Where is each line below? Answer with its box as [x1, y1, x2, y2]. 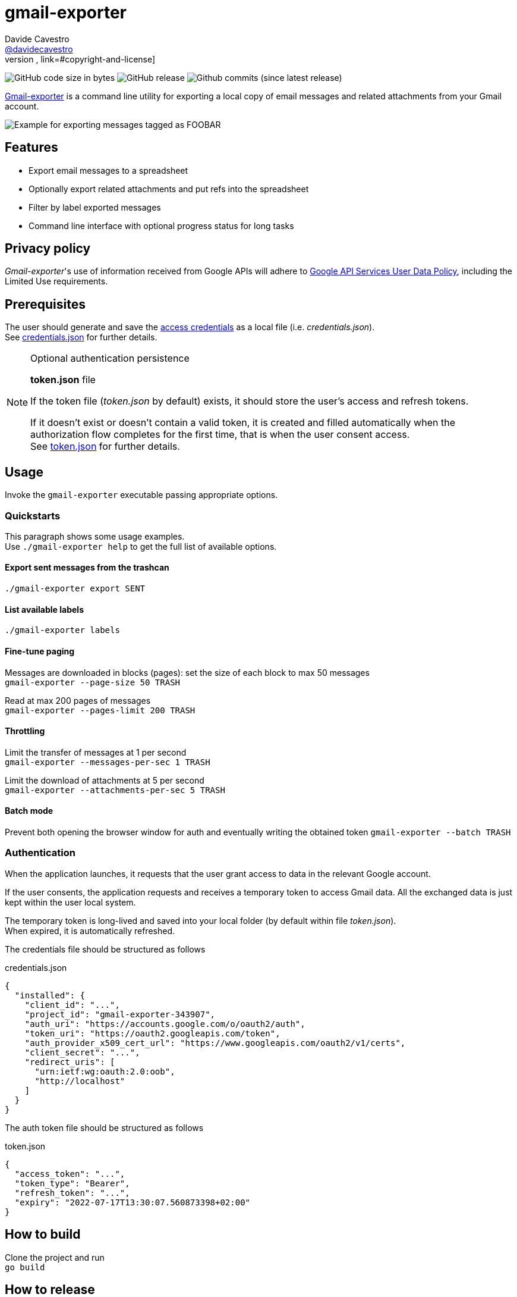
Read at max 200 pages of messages [5, 695, 151, 706]
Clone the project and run [5, 1252, 105, 1262]
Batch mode [5, 806, 53, 816]
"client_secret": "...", [24, 1047, 140, 1057]
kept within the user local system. [5, 897, 136, 907]
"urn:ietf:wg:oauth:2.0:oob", [34, 1066, 175, 1076]
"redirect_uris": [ [24, 1057, 115, 1067]
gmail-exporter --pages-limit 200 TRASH [5, 705, 196, 715]
